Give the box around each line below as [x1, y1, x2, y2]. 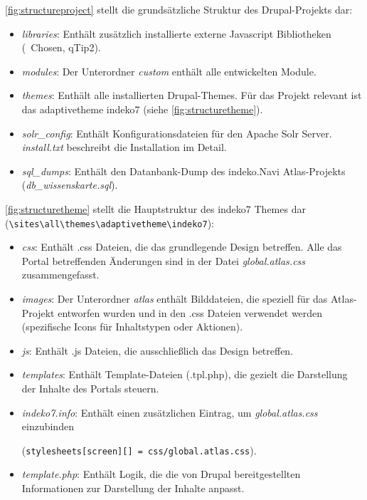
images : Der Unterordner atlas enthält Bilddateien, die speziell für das [21, 291, 328, 306]
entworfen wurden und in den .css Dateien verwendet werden [58, 305, 323, 320]
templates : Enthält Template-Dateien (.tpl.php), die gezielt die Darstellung [21, 367, 348, 382]
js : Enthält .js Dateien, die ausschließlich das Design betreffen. [21, 343, 294, 358]
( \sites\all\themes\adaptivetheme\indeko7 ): [5, 215, 214, 230]
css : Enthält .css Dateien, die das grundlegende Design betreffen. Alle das [21, 239, 342, 254]
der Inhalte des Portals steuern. [21, 380, 159, 395]
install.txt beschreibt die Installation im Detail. [21, 140, 227, 155]
